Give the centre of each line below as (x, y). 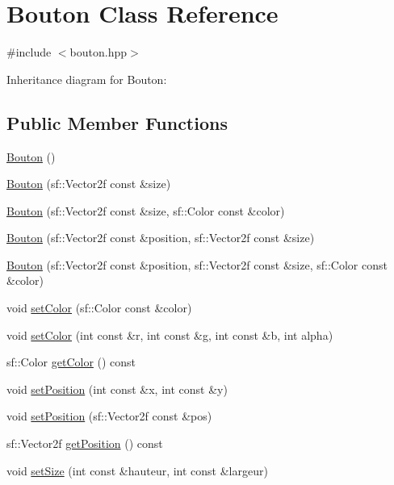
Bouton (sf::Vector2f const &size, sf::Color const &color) (146, 210)
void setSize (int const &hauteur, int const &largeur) (137, 470)
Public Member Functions (117, 122)
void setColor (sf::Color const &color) (99, 308)
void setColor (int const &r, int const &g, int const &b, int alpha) (170, 334)
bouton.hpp (98, 52)
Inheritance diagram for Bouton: (87, 79)
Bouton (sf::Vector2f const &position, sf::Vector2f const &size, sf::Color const (197, 264)
